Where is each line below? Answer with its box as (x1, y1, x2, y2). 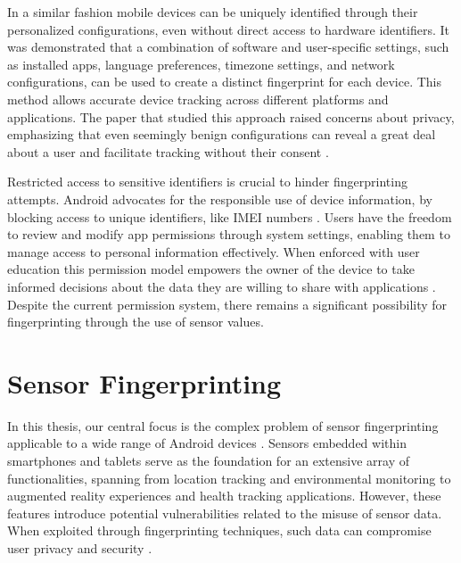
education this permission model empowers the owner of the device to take (7, 260, 415, 278)
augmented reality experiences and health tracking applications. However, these (7, 486, 441, 505)
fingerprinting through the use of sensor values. (7, 312, 264, 331)
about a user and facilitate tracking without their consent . (7, 142, 329, 161)
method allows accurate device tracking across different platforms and (7, 89, 389, 108)
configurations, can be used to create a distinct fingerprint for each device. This (7, 72, 442, 91)
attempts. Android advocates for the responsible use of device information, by (7, 189, 432, 208)
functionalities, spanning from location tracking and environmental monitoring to (7, 468, 451, 487)
